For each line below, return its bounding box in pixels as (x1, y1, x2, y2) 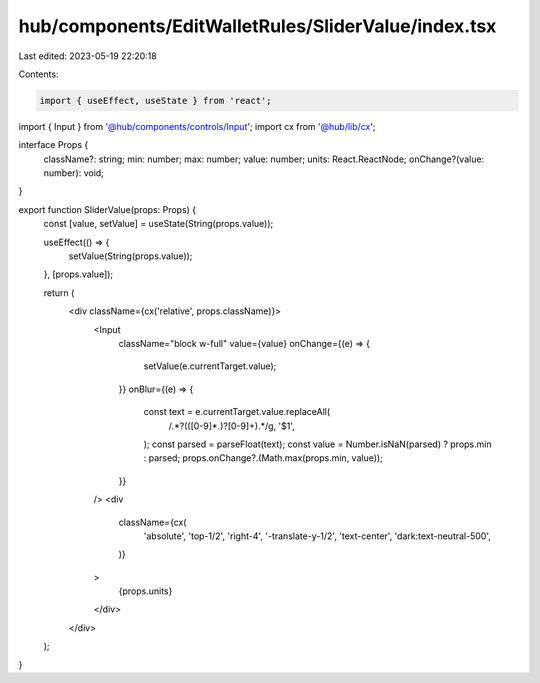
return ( (43, 286, 75, 299)
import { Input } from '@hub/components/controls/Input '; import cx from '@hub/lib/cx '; (18, 120, 376, 132)
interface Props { (18, 139, 89, 151)
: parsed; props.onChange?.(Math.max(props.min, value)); (143, 452, 384, 464)
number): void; (43, 167, 105, 179)
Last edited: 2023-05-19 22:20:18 (18, 50, 157, 62)
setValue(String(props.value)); (68, 250, 193, 262)
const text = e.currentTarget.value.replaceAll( (143, 406, 331, 418)
